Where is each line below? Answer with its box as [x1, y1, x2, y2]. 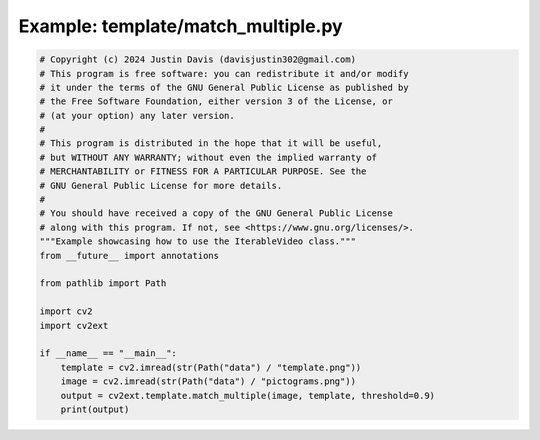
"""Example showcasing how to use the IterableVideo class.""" [39, 236, 357, 247]
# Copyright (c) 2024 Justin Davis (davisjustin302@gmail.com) [39, 54, 357, 65]
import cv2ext [39, 320, 109, 331]
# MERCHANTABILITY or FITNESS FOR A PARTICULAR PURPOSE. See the [39, 166, 367, 177]
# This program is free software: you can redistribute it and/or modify [39, 68, 409, 79]
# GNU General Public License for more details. [39, 180, 283, 191]
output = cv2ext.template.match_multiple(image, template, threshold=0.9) [60, 390, 435, 401]
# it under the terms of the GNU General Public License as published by [39, 81, 409, 93]
